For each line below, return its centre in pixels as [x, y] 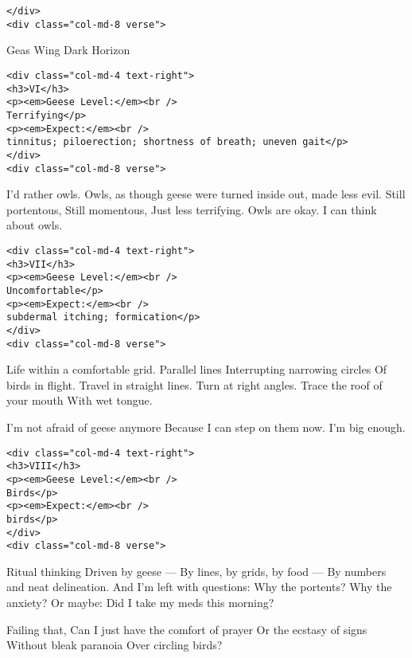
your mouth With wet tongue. [80, 400]
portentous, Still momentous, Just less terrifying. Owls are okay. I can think [192, 209]
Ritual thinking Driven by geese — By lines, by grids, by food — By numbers [196, 571]
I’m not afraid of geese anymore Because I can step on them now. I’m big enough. [206, 427]
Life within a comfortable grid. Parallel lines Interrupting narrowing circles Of [197, 369]
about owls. [35, 225]
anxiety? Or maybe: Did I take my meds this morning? [140, 602]
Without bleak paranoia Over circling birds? [115, 645]
